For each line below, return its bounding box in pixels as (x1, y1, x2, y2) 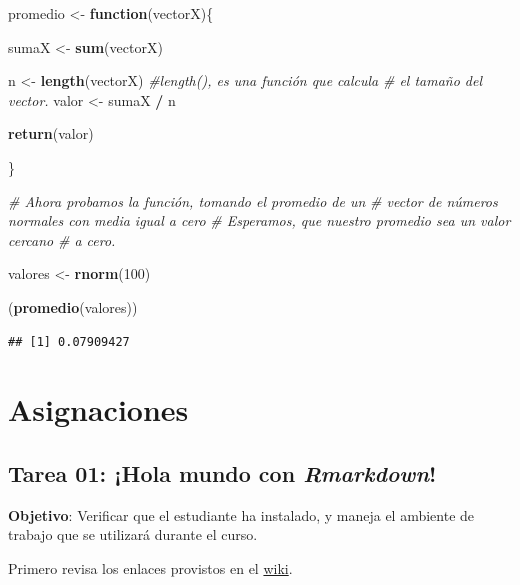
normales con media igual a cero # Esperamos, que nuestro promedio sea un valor (8, 210, 511, 231)
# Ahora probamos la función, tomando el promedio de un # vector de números (8, 190, 498, 211)
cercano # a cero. (8, 229, 116, 250)
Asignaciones (8, 389, 189, 430)
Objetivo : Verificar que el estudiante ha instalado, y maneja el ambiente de (8, 504, 475, 525)
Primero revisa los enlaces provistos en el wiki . (8, 557, 293, 578)
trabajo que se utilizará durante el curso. (8, 524, 258, 545)
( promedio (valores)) (8, 296, 138, 317)
